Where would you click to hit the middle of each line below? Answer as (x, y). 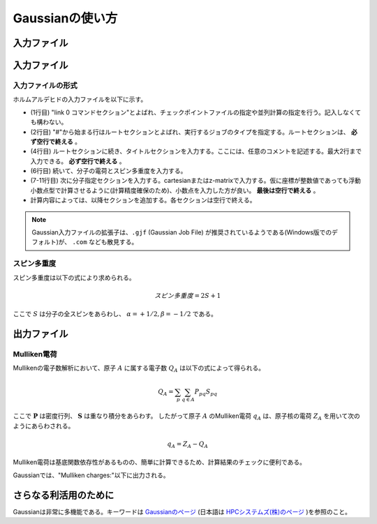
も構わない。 (49, 122)
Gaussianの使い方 (65, 18)
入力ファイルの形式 (45, 85)
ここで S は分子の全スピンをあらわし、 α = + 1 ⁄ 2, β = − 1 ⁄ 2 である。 (115, 314)
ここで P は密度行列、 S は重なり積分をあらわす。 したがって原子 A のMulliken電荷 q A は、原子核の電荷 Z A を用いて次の (186, 417)
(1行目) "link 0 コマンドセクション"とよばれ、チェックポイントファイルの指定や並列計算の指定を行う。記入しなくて (196, 112)
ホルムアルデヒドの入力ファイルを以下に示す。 (80, 99)
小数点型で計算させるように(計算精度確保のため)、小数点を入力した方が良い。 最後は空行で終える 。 (175, 190)
